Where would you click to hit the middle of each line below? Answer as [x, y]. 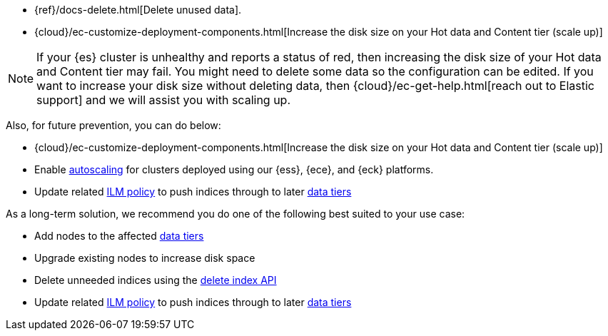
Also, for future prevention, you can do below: [113, 125]
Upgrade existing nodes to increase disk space [145, 258]
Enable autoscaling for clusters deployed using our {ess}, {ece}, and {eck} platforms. [234, 169]
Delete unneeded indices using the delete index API [156, 280]
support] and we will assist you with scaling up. [164, 100]
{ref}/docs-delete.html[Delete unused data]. [138, 10]
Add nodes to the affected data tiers [119, 236]
